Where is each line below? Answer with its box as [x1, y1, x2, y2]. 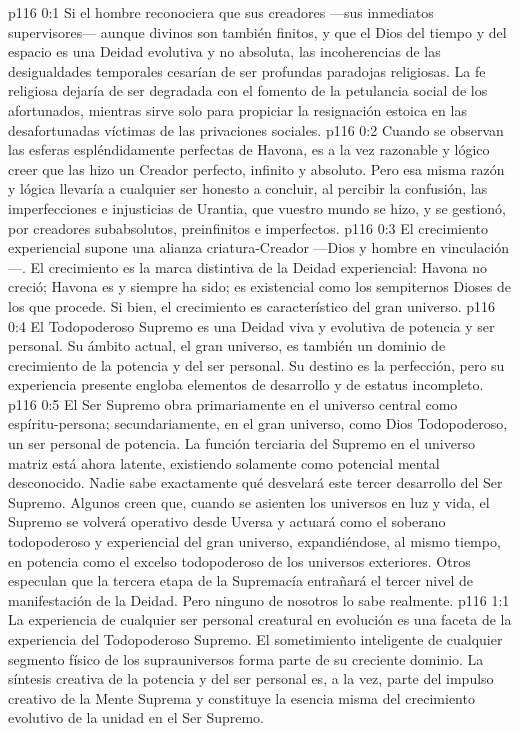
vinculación [440, 237, 510, 258]
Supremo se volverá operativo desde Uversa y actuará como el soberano [8, 511, 446, 532]
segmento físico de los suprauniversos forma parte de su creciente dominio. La [8, 648, 484, 669]
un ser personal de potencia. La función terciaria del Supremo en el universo [8, 433, 475, 454]
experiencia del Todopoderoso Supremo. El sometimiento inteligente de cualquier [8, 629, 503, 649]
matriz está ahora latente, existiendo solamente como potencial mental [8, 452, 440, 473]
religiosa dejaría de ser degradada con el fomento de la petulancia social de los [8, 80, 488, 101]
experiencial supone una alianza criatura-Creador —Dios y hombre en [8, 237, 436, 258]
